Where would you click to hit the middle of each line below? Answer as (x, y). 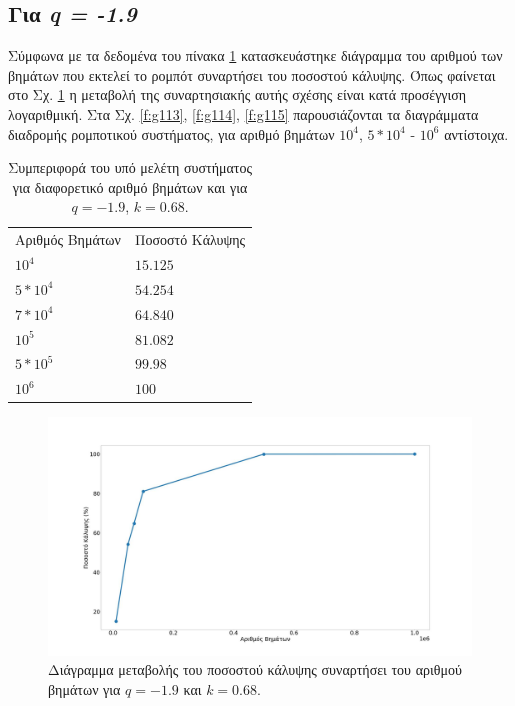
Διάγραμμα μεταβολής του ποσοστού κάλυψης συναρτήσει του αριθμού (255, 669)
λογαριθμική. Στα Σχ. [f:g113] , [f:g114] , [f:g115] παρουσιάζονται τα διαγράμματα (243, 113)
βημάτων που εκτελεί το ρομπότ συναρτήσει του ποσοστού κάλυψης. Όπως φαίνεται (252, 74)
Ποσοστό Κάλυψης (190, 239)
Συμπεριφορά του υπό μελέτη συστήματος (130, 167)
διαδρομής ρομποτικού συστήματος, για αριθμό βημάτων (171, 133)
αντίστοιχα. (476, 133)
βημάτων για (84, 689)
